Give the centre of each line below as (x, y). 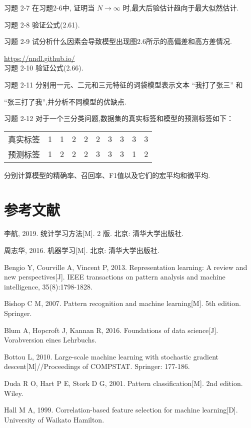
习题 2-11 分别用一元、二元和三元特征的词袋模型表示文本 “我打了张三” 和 (123, 84)
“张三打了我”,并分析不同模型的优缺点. (65, 101)
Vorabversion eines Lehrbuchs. (50, 340)
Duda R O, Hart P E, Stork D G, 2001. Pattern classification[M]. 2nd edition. (123, 383)
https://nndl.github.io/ (39, 58)
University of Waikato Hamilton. (54, 419)
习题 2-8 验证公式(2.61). (42, 24)
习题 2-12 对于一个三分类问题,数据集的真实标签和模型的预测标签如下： (119, 118)
